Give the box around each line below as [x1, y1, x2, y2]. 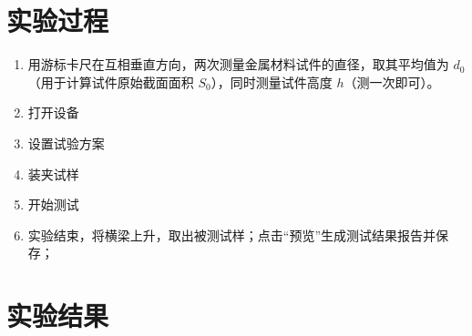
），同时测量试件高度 [210, 72, 333, 91]
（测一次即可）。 [344, 72, 440, 91]
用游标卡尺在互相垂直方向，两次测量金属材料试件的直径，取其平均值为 [27, 55, 449, 74]
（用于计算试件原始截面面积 [27, 72, 194, 91]
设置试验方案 [27, 133, 105, 152]
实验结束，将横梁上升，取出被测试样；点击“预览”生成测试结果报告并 [27, 225, 436, 244]
